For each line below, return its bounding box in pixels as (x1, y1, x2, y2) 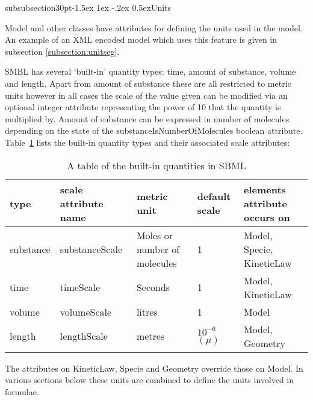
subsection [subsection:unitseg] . (5, 45, 120, 57)
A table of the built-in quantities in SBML (67, 158, 246, 172)
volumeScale (60, 304, 112, 319)
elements (243, 182, 286, 196)
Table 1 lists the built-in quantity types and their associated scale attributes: (5, 136, 290, 148)
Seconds (136, 280, 170, 295)
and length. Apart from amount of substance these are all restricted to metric (5, 77, 291, 89)
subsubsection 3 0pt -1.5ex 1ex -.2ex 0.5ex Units (5, 1, 172, 13)
